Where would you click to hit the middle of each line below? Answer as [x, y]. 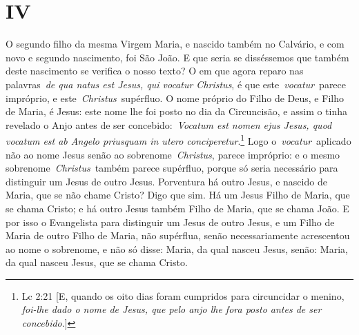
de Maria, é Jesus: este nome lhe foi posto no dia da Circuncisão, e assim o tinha [177, 111]
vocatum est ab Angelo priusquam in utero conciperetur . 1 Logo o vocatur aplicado [178, 140]
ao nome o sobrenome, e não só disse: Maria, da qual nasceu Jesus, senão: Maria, [177, 248]
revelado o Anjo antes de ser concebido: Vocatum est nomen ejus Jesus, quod [169, 124]
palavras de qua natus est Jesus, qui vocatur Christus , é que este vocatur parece [176, 84]
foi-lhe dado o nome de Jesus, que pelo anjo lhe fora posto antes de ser [172, 309]
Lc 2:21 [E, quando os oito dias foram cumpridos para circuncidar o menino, [183, 295]
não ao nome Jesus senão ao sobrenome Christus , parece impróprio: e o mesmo [173, 154]
